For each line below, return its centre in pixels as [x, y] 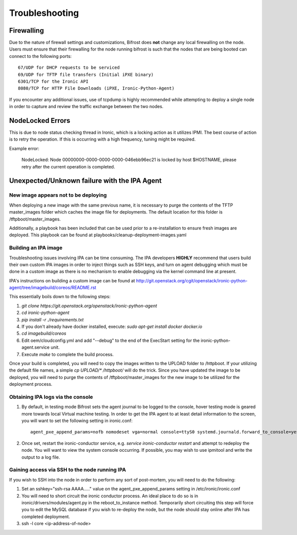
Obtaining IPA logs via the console [51, 397]
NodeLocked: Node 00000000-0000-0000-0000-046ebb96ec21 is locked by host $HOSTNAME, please [129, 160]
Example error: [24, 148]
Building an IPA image [36, 248]
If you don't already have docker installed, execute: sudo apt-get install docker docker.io [112, 326]
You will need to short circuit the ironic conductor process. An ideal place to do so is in [110, 496]
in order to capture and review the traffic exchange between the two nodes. [86, 107]
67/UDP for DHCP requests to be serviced [69, 68]
